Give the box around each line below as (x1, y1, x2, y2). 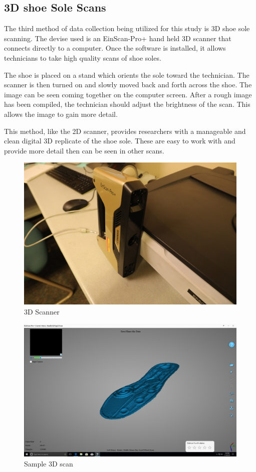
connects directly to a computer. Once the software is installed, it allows (4, 43, 226, 53)
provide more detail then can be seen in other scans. (4, 145, 164, 155)
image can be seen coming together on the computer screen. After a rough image (4, 89, 252, 99)
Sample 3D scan (24, 458, 73, 468)
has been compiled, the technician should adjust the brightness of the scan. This (4, 99, 250, 109)
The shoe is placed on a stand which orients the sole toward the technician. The (4, 69, 249, 80)
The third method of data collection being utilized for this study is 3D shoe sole (4, 23, 250, 34)
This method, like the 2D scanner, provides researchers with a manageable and (4, 125, 246, 136)
